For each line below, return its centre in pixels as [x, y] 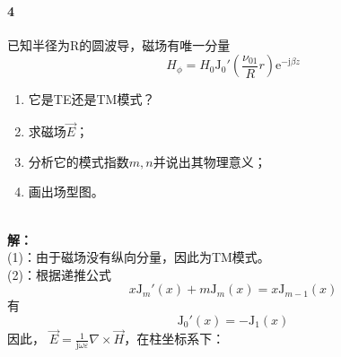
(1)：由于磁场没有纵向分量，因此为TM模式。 [139, 257]
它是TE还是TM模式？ [92, 99]
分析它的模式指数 [79, 161]
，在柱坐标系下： [175, 339]
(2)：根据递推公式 [59, 274]
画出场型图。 [66, 192]
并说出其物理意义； [210, 161]
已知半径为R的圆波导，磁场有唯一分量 [119, 44]
